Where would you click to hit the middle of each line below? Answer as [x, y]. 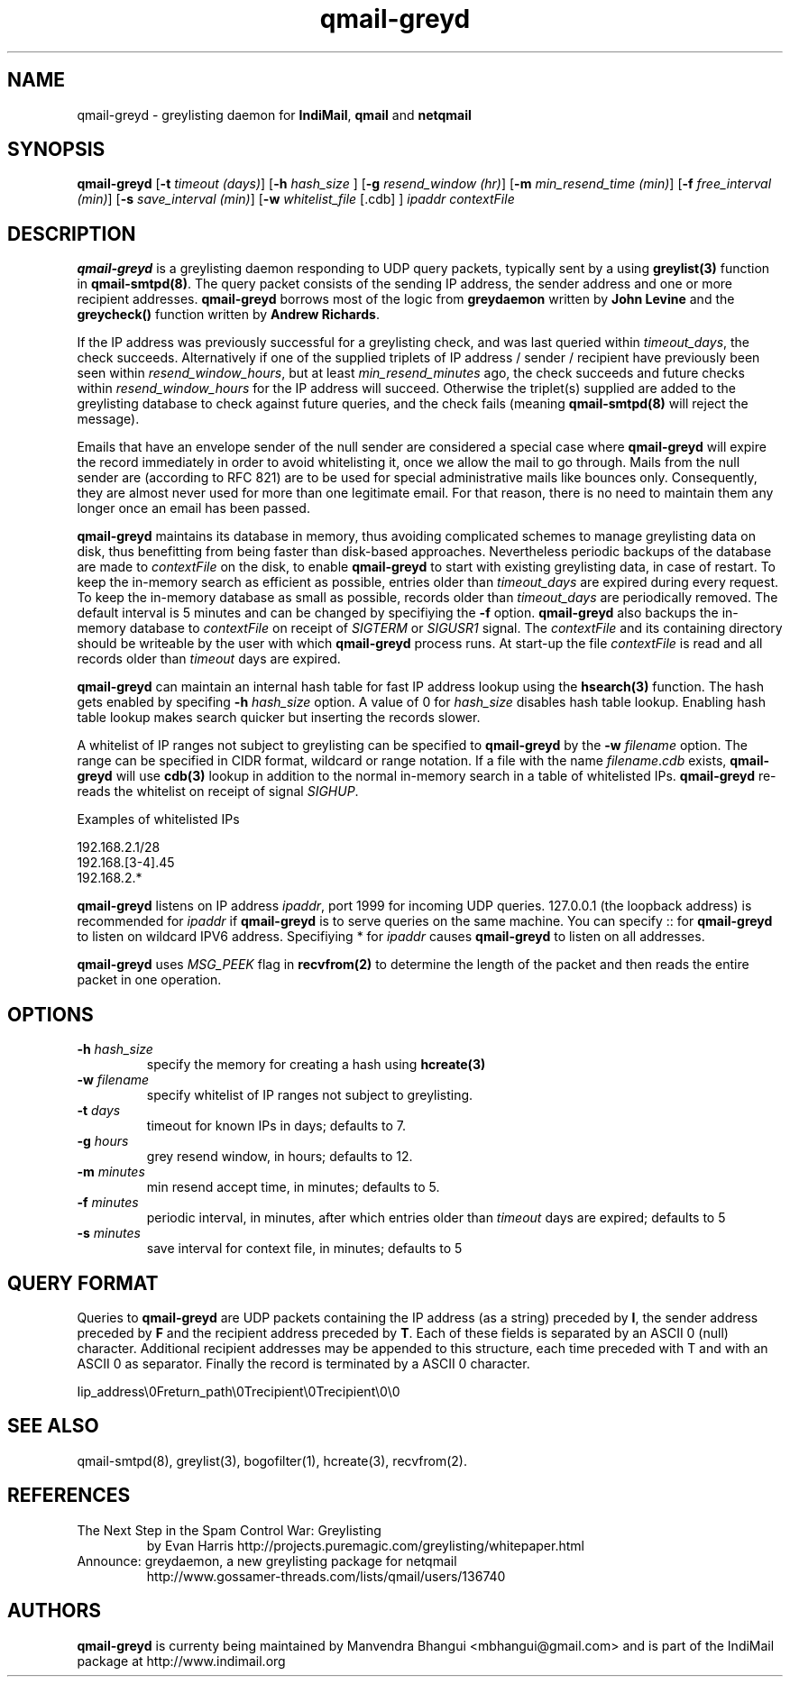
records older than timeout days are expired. [209, 659]
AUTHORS [55, 1611]
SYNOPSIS [56, 150]
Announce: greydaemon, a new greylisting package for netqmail [267, 1560]
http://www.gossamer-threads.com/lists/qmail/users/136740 [326, 1576]
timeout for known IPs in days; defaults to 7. [276, 1126]
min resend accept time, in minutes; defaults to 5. [293, 1187]
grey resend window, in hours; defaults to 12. [280, 1157]
